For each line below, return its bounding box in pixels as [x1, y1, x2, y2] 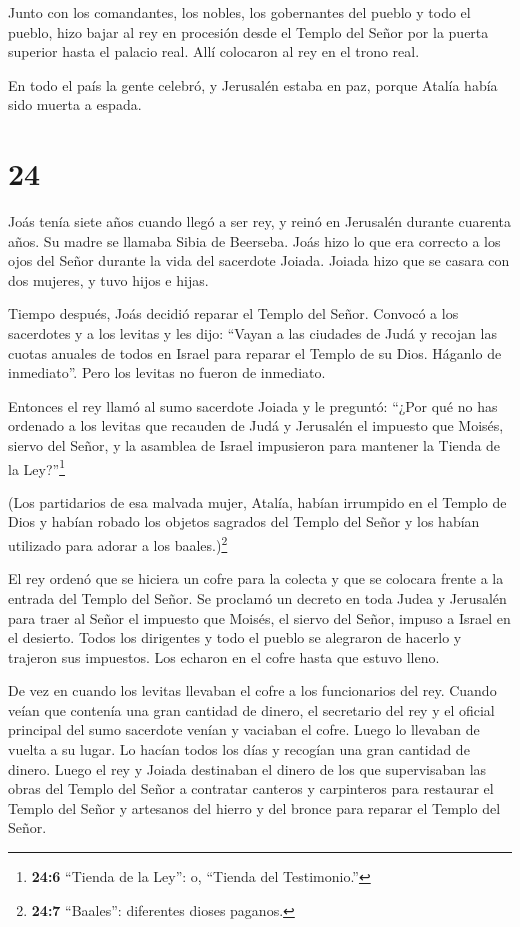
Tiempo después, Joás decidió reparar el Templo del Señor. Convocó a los [8, 303, 459, 324]
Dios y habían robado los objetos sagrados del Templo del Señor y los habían [8, 511, 480, 532]
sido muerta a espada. [8, 94, 142, 115]
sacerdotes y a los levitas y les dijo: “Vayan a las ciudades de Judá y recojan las [8, 323, 497, 344]
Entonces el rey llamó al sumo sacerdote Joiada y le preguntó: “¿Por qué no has [8, 395, 498, 416]
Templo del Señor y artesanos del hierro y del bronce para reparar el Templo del [8, 797, 501, 818]
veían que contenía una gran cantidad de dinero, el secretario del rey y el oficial [8, 699, 495, 720]
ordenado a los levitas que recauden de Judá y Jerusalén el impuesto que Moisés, [8, 415, 504, 436]
